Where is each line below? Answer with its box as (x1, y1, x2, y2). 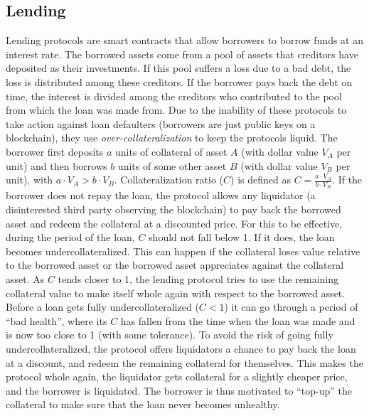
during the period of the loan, (6, 230, 135, 245)
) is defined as (230, 172, 291, 187)
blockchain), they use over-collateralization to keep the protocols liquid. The (6, 130, 338, 145)
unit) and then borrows (6, 158, 107, 173)
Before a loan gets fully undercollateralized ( (6, 299, 199, 314)
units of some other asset (117, 158, 227, 173)
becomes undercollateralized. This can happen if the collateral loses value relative (6, 243, 360, 258)
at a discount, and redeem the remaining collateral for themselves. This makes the (6, 355, 363, 370)
